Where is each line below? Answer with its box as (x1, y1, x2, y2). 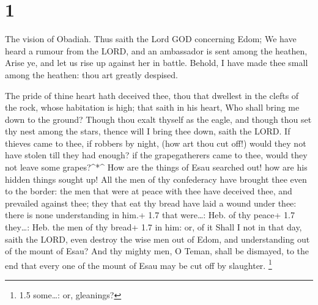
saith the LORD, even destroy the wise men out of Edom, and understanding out (5, 232, 310, 245)
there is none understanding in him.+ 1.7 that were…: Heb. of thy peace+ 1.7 (5, 208, 295, 221)
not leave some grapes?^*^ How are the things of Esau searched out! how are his (5, 161, 308, 174)
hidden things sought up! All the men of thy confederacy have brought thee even (5, 172, 307, 185)
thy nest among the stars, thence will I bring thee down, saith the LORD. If (5, 125, 290, 138)
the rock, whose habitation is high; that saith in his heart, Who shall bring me (5, 101, 300, 114)
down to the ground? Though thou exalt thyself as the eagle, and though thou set (5, 112, 312, 125)
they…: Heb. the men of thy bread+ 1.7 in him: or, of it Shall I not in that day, (5, 221, 302, 233)
